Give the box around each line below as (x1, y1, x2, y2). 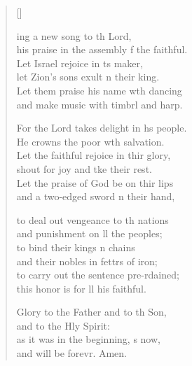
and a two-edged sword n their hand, (16, 189, 175, 204)
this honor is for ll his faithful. (16, 281, 146, 295)
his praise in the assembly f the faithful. (16, 42, 188, 57)
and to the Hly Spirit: (16, 318, 110, 332)
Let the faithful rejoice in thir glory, (16, 148, 171, 162)
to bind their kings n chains (16, 239, 135, 254)
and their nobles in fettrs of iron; (16, 253, 158, 268)
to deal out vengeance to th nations (16, 212, 169, 227)
